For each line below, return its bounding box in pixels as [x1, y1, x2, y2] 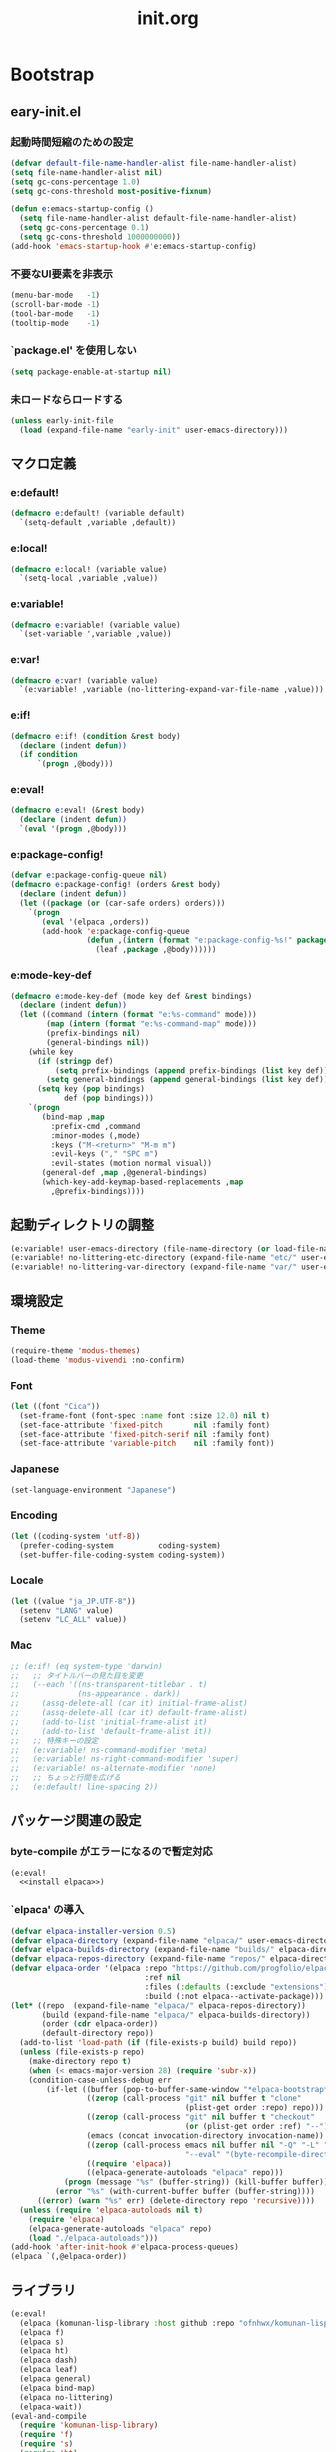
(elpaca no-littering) [19, 2392, 114, 2402]
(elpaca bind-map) [19, 2383, 97, 2393]
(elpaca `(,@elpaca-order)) [10, 2252, 128, 2262]
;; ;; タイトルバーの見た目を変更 [10, 1670, 143, 1681]
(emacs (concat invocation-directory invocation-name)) [86, 2130, 325, 2141]
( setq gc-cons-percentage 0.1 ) [19, 223, 150, 233]
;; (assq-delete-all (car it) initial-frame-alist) [10, 1698, 248, 1709]
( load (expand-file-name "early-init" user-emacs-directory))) [19, 425, 288, 435]
